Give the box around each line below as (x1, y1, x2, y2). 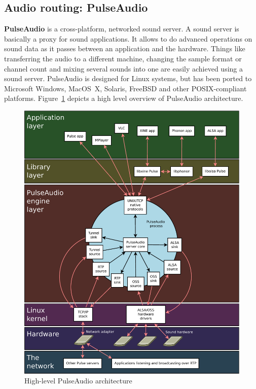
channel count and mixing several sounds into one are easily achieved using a (4, 63, 243, 74)
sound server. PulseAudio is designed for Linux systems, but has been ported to (4, 73, 252, 84)
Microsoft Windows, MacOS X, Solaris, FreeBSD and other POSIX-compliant (4, 83, 247, 93)
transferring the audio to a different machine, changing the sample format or (4, 53, 242, 63)
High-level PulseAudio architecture (24, 375, 132, 386)
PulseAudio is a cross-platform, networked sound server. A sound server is (4, 23, 239, 34)
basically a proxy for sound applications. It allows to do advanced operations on (4, 33, 252, 44)
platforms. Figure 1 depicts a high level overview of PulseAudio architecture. (4, 93, 243, 103)
